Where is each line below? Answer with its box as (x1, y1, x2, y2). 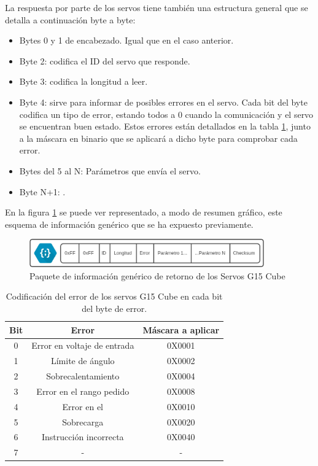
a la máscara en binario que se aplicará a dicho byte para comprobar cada (19, 131, 298, 144)
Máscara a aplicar (142, 323, 220, 336)
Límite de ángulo (50, 354, 115, 367)
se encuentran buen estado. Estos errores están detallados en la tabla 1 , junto (19, 120, 311, 133)
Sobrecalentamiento (46, 370, 120, 383)
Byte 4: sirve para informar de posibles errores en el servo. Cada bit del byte (19, 95, 308, 108)
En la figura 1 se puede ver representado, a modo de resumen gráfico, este (5, 206, 282, 219)
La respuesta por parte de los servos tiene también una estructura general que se (5, 1, 308, 14)
